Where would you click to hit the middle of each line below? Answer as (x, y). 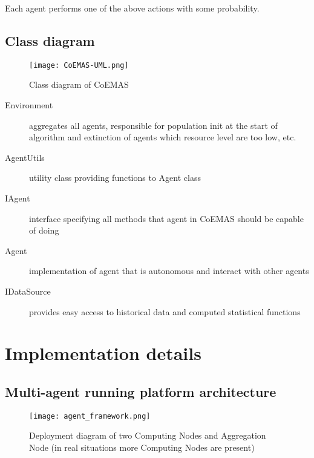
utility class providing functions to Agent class (115, 178)
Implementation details (103, 353)
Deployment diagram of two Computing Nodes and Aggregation (148, 435)
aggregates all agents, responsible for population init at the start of (153, 125)
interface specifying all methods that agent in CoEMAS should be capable (166, 218)
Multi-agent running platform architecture (141, 391)
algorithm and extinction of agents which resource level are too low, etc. (163, 137)
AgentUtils (25, 157)
